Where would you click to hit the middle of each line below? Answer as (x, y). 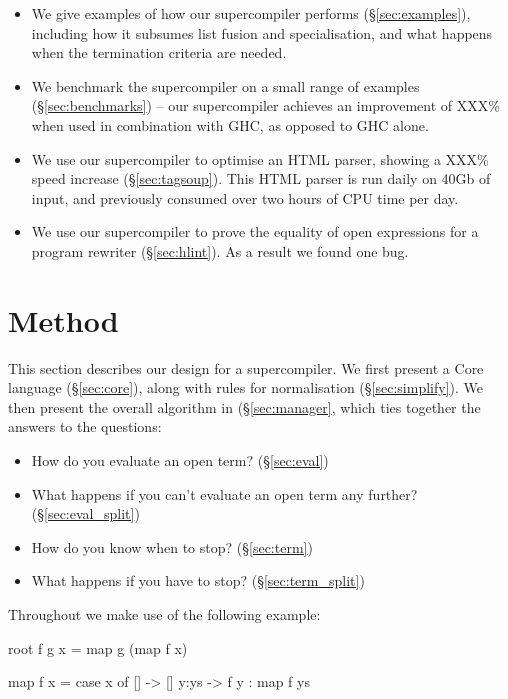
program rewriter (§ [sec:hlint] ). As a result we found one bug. (220, 250)
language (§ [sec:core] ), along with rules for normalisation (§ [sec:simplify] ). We (245, 387)
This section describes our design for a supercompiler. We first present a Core (246, 367)
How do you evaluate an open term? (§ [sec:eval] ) (180, 460)
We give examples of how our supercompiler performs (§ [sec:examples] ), (251, 13)
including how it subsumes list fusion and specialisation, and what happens (262, 32)
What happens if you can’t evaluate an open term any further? (224, 493)
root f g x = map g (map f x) (98, 647)
